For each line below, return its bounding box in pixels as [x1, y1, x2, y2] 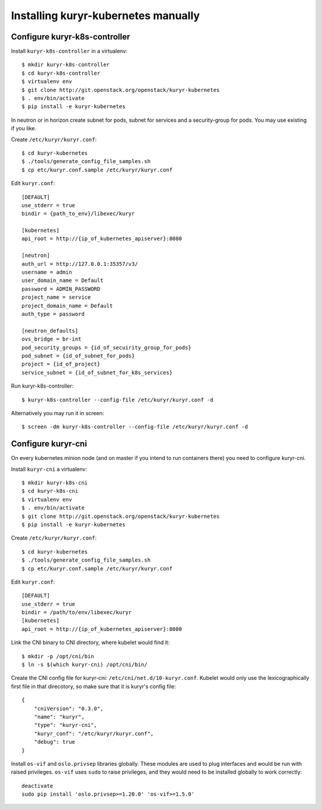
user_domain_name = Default [21, 277, 104, 284]
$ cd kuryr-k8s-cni [21, 487, 79, 495]
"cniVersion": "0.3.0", [33, 705, 104, 712]
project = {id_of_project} [21, 361, 101, 367]
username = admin [21, 269, 72, 276]
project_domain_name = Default [21, 302, 113, 309]
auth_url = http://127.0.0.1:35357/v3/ [21, 260, 138, 267]
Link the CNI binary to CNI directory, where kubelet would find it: [11, 639, 170, 646]
